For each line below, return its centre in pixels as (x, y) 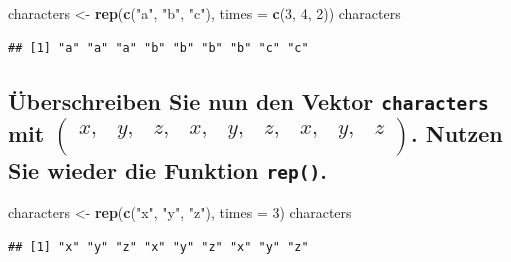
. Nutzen (456, 132)
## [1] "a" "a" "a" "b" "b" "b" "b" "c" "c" (158, 47)
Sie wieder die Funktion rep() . (167, 169)
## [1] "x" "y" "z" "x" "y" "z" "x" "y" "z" (158, 246)
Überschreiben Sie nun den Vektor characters (248, 100)
